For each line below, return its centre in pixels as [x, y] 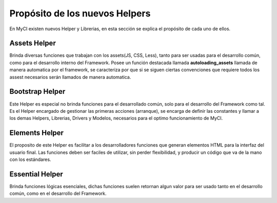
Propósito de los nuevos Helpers [80, 13]
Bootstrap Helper [37, 92]
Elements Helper [37, 133]
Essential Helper [36, 174]
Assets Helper [33, 43]
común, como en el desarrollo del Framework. [58, 194]
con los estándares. [30, 159]
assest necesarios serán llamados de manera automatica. [70, 77]
